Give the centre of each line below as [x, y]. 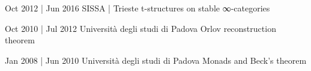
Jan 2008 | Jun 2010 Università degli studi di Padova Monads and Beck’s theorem [156, 60]
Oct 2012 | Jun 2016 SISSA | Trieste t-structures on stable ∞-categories [137, 8]
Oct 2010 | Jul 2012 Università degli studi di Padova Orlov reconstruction [140, 28]
